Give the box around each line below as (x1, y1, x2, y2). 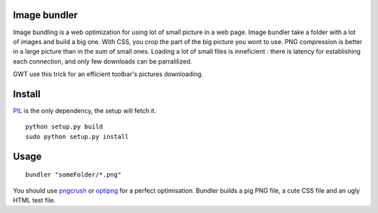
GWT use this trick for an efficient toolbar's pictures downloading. (13, 70, 204, 78)
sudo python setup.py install (25, 133, 129, 140)
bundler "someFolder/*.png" (25, 171, 122, 179)
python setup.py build (25, 123, 104, 131)
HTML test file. (13, 196, 56, 204)
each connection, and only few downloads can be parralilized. (13, 57, 192, 66)
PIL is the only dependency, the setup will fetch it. (13, 106, 157, 115)
